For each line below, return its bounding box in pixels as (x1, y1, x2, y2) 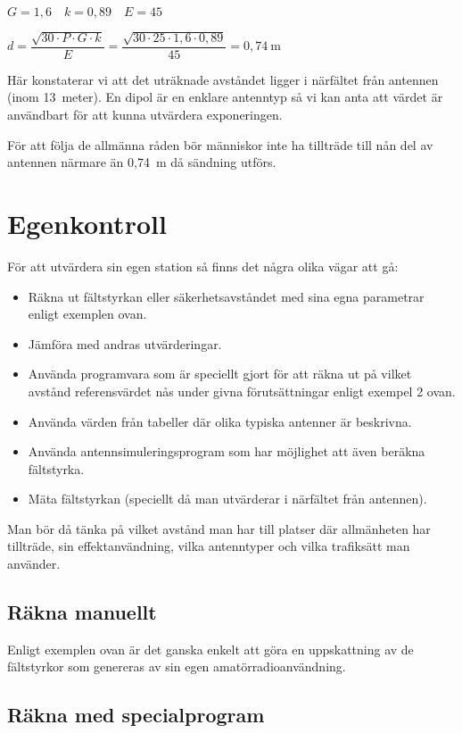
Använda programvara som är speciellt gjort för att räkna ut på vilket (28, 364, 412, 383)
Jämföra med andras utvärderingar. (28, 334, 222, 353)
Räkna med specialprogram (7, 701, 265, 729)
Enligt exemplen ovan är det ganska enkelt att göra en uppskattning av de (7, 639, 414, 658)
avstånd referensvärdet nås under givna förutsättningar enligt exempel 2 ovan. (28, 381, 456, 400)
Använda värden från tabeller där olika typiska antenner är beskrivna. (28, 412, 412, 430)
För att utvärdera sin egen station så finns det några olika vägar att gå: (7, 256, 399, 275)
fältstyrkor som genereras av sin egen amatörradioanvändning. (7, 657, 346, 676)
